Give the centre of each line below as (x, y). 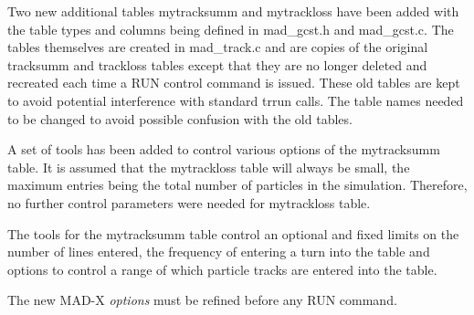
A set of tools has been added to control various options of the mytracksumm (224, 149)
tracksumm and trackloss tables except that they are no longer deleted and (217, 64)
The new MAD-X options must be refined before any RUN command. (202, 300)
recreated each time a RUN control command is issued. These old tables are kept (234, 83)
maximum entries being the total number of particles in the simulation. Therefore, (237, 185)
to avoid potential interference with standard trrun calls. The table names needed (236, 100)
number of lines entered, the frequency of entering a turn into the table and (219, 252)
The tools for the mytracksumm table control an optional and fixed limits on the (233, 233)
